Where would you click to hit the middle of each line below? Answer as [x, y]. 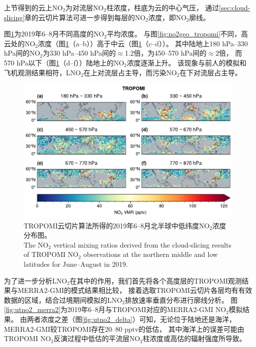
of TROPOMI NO [51, 254]
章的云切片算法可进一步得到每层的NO [85, 17]
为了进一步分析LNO [36, 280]
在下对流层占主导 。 [210, 72]
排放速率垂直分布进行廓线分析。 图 [181, 300]
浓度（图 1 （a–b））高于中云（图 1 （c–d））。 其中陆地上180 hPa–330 [143, 43]
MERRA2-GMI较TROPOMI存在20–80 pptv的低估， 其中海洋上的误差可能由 [124, 329]
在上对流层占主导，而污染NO [130, 72]
